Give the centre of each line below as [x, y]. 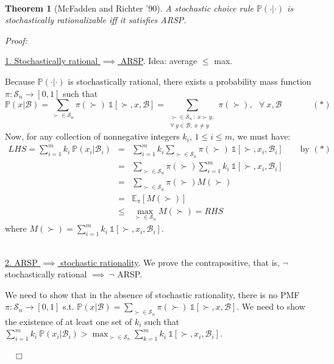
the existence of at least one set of [69, 321]
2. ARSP [21, 262]
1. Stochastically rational [52, 61]
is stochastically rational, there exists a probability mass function [190, 81]
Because [20, 81]
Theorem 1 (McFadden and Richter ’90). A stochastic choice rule [129, 8]
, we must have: [261, 136]
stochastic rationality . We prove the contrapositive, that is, [170, 262]
